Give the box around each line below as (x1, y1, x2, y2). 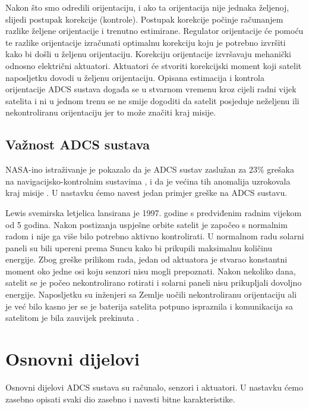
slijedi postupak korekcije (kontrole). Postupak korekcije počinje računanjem (5, 13, 283, 25)
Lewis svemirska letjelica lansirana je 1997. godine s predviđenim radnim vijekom (5, 206, 302, 218)
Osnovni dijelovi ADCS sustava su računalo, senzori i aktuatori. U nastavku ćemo (5, 380, 303, 393)
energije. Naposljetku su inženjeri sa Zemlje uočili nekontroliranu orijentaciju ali (5, 288, 297, 301)
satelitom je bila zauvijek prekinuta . (5, 311, 139, 324)
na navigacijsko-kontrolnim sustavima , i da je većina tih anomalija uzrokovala (5, 174, 291, 187)
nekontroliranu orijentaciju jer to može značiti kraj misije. (5, 106, 216, 118)
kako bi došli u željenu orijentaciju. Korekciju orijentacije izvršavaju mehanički (5, 48, 292, 60)
